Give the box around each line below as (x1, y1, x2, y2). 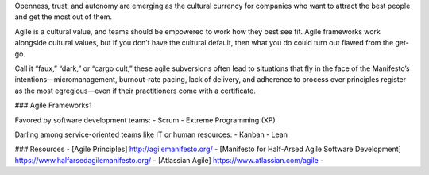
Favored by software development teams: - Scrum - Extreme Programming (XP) (14, 115, 276, 125)
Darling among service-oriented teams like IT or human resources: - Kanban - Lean (14, 130, 288, 139)
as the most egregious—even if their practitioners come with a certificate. (14, 86, 256, 95)
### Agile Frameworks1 (14, 100, 92, 111)
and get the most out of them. (14, 12, 113, 21)
